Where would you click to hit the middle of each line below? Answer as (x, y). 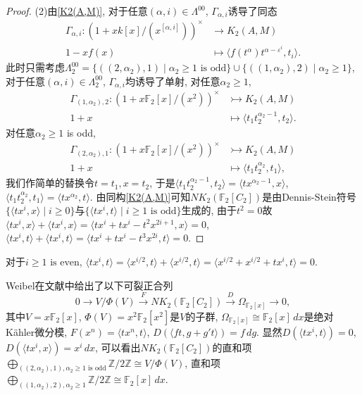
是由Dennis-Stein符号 (309, 196)
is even (65, 263)
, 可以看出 (118, 347)
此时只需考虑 (35, 67)
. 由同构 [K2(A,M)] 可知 (140, 196)
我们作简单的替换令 (50, 183)
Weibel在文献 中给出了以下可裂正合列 (89, 285)
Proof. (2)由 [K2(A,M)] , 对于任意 (77, 11)
